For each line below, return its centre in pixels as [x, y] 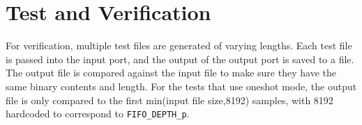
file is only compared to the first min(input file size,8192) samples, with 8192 [169, 100]
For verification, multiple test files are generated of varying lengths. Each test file [179, 45]
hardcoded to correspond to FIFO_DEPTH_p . [98, 114]
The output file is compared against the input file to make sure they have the [171, 73]
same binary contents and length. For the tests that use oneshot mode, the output [181, 86]
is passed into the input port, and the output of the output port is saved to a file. [180, 59]
